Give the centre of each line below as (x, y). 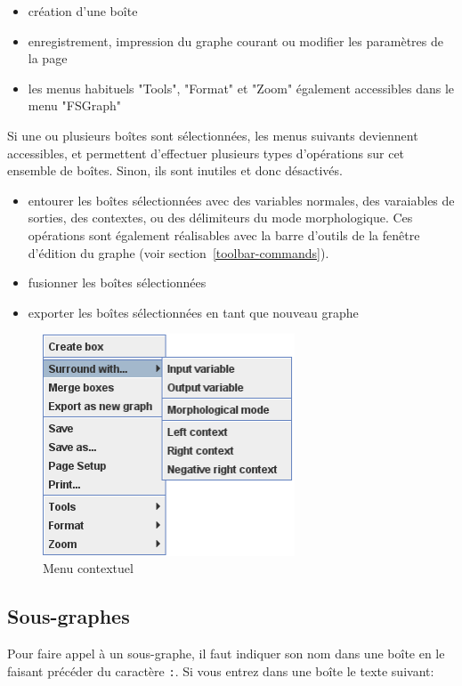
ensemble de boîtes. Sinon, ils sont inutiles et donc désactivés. (175, 170)
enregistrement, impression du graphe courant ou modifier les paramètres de (235, 40)
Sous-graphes (69, 616)
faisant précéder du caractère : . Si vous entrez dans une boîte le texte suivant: (221, 670)
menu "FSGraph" (74, 105)
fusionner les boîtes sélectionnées (117, 282)
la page (48, 58)
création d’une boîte (83, 11)
